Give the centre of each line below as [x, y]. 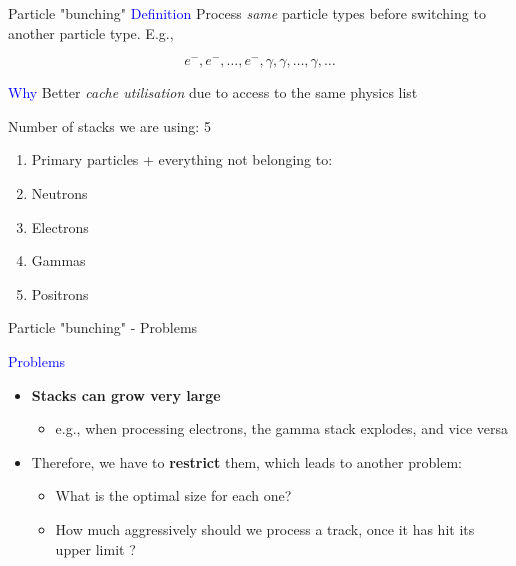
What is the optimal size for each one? [173, 495]
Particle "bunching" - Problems [103, 327]
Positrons [60, 293]
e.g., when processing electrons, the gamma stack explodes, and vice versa [282, 428]
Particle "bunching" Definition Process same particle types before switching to [247, 13]
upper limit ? [95, 548]
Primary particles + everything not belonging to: [182, 159]
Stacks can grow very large [126, 394]
